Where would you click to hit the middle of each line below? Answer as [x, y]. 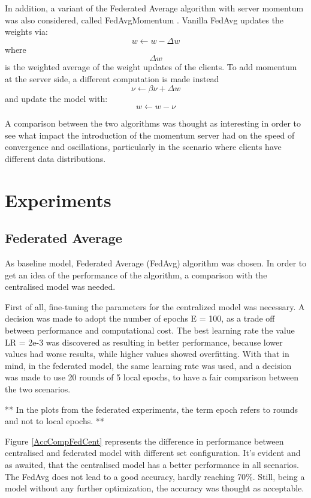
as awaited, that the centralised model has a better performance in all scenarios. [152, 465]
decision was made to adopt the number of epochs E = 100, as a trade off [140, 318]
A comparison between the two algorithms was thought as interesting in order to [153, 123]
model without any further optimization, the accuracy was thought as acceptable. [155, 488]
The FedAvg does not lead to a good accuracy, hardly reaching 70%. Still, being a [155, 476]
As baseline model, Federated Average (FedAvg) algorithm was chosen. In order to [156, 263]
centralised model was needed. [60, 286]
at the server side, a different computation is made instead [112, 78]
